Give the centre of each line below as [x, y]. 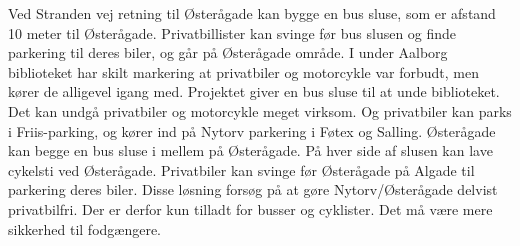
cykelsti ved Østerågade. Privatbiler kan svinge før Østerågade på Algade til [241, 169]
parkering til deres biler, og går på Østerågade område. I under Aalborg [228, 52]
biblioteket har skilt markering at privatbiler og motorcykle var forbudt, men [243, 71]
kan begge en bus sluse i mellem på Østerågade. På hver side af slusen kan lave [250, 150]
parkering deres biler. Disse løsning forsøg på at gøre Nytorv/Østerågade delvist [253, 189]
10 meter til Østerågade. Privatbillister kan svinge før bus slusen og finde [232, 32]
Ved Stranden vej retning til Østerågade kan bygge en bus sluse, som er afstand [252, 13]
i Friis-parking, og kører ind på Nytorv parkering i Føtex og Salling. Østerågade [252, 130]
